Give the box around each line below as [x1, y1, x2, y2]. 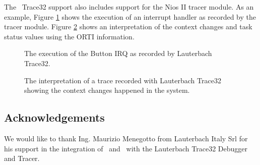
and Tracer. [4, 153, 40, 163]
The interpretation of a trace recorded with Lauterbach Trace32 [24, 75, 221, 85]
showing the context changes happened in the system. [24, 85, 190, 95]
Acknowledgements [4, 109, 105, 125]
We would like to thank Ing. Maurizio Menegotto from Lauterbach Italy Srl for [4, 133, 248, 143]
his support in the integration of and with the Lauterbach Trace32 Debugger [4, 143, 247, 153]
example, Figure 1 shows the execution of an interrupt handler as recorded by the [4, 11, 256, 22]
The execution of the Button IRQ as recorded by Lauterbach [24, 48, 212, 59]
